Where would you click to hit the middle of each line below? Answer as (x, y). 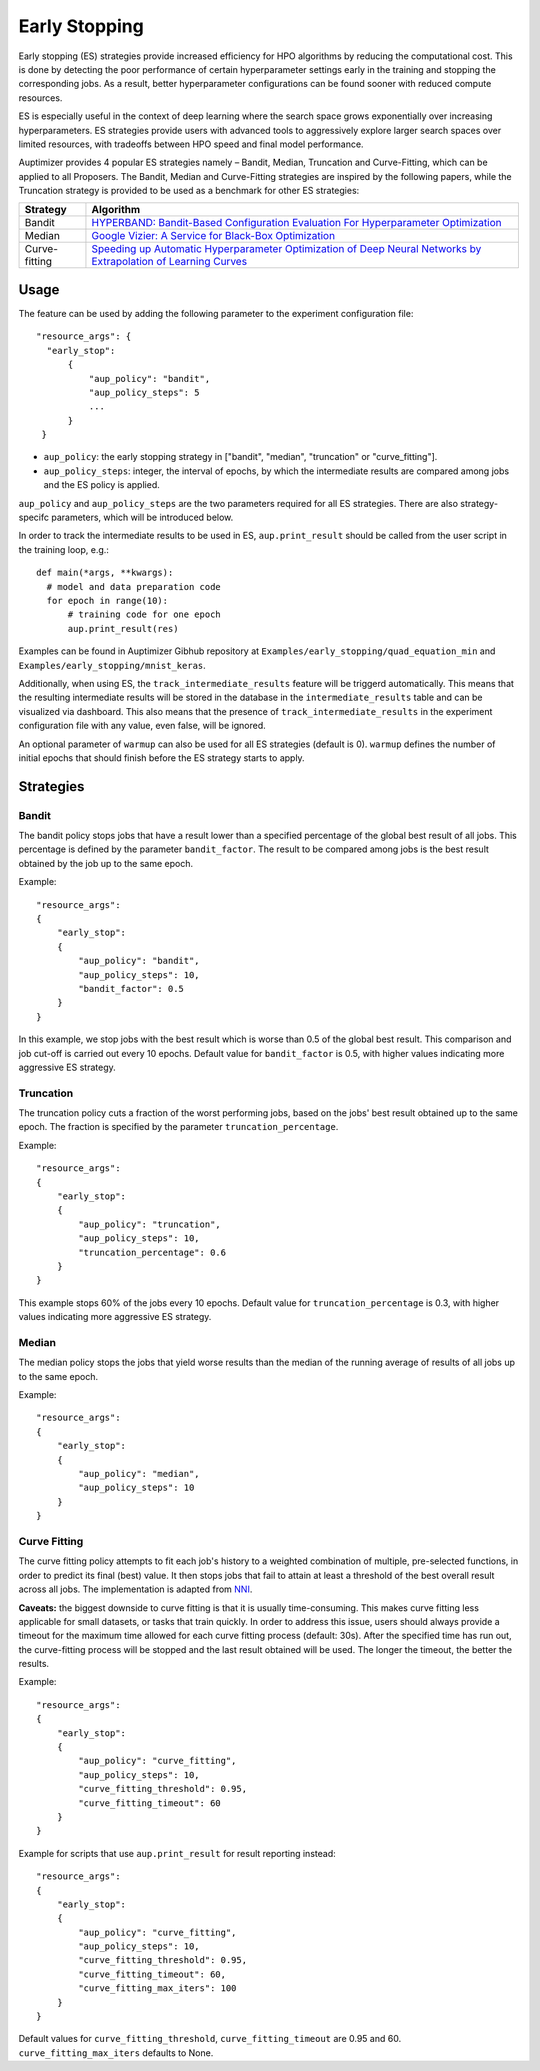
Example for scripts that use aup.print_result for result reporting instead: (177, 1853)
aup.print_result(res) (123, 628)
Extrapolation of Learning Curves (169, 262)
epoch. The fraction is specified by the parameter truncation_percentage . (178, 1127)
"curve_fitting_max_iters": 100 (157, 1988)
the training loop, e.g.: (64, 549)
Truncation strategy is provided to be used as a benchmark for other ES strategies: (189, 191)
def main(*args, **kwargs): (105, 573)
